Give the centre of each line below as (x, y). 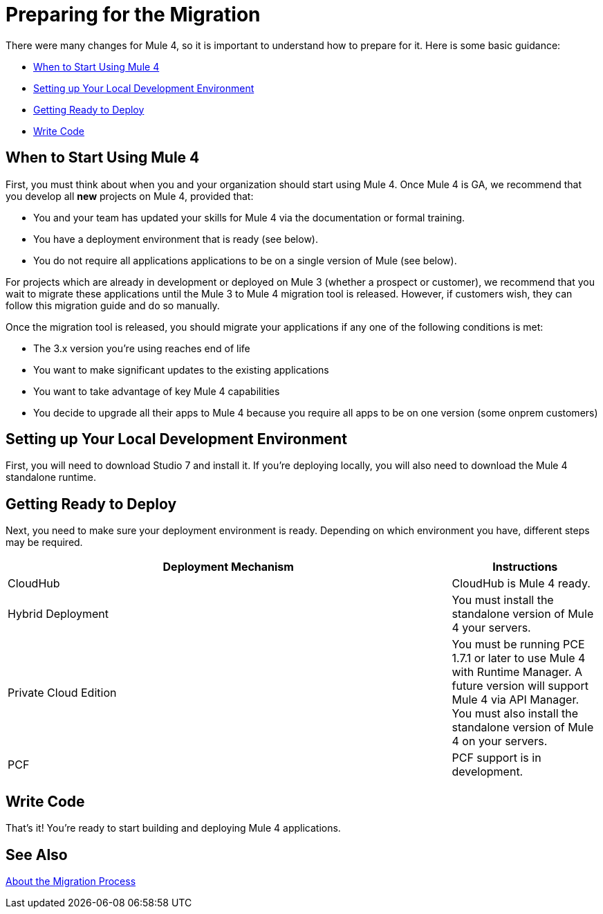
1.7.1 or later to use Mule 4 (519, 658)
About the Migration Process (71, 881)
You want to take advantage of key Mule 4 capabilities (157, 391)
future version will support (520, 686)
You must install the (503, 600)
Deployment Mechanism (228, 567)
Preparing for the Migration (133, 15)
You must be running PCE (518, 645)
